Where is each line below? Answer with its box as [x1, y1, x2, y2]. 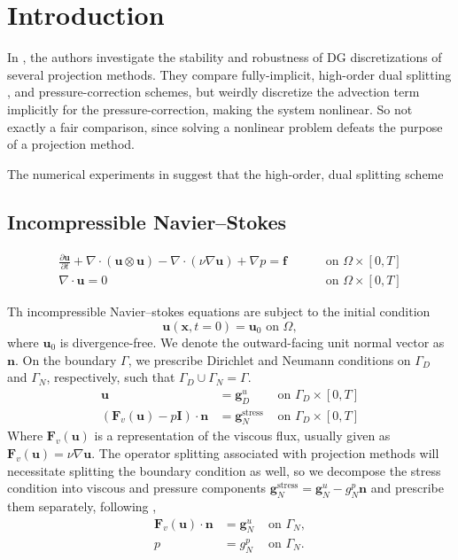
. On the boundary [14, 350, 117, 369]
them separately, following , [7, 497, 157, 516]
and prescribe [370, 478, 444, 497]
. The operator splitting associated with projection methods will [91, 444, 439, 463]
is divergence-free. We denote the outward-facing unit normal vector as [59, 332, 445, 351]
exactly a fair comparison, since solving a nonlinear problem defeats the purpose [7, 117, 443, 136]
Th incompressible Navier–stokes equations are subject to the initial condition [7, 302, 431, 321]
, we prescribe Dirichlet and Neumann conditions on [128, 350, 411, 369]
